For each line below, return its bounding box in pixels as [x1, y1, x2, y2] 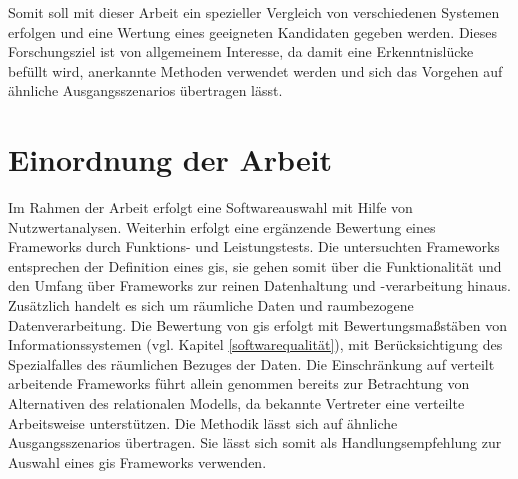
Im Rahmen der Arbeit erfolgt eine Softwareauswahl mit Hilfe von [8, 197, 413, 218]
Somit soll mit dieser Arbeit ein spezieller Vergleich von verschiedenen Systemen [8, 2, 500, 22]
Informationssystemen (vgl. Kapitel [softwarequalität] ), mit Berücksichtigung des [8, 334, 503, 355]
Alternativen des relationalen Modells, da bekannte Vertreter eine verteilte [8, 393, 465, 414]
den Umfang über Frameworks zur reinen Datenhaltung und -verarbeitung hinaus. [8, 275, 511, 296]
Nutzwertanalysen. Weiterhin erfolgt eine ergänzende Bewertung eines [8, 216, 436, 237]
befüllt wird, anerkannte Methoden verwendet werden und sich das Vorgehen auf [8, 60, 503, 81]
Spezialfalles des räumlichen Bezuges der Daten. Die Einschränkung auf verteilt [8, 353, 495, 374]
